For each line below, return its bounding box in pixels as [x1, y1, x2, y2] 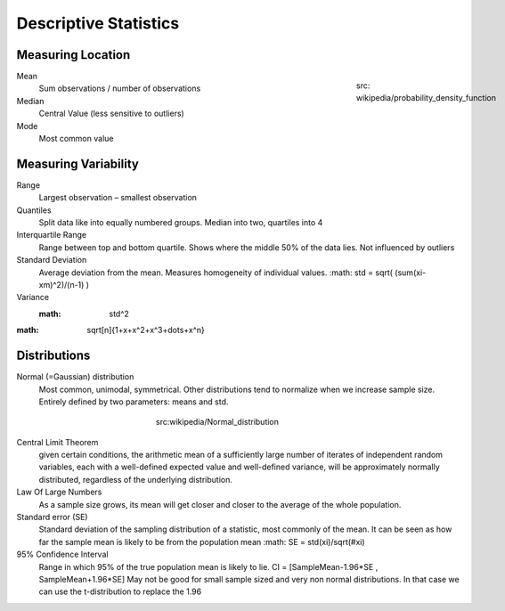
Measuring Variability [16, 156, 140, 171]
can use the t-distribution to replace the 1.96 [38, 586, 202, 597]
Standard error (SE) [16, 512, 88, 523]
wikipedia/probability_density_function [356, 93, 496, 103]
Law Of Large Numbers [16, 486, 102, 498]
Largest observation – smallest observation [38, 192, 198, 203]
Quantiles [16, 205, 53, 216]
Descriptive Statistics [16, 13, 180, 33]
